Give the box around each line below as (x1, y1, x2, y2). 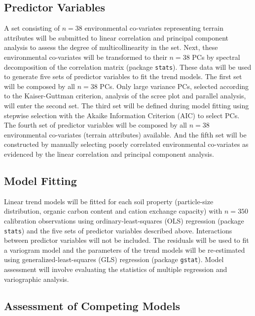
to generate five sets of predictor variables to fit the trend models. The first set (4, 71, 242, 82)
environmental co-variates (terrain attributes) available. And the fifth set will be (4, 129, 247, 139)
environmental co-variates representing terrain (84, 23, 223, 33)
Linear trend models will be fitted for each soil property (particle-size (4, 196, 214, 206)
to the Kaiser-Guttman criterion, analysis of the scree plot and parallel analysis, (4, 90, 246, 101)
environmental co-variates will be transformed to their (4, 51, 167, 62)
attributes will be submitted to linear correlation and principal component (4, 32, 229, 43)
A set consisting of (4, 23, 60, 33)
